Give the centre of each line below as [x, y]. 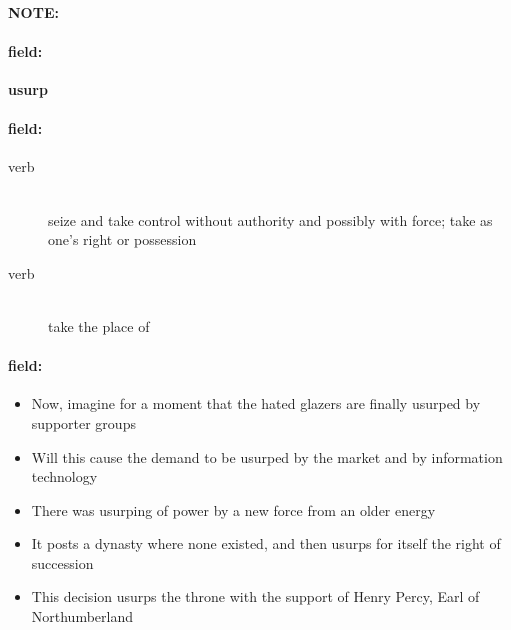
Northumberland [82, 616]
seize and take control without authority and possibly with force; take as [270, 219]
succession [62, 562]
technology [64, 476]
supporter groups [83, 422]
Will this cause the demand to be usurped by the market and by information [267, 456]
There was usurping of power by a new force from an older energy [233, 509]
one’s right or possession [122, 239]
